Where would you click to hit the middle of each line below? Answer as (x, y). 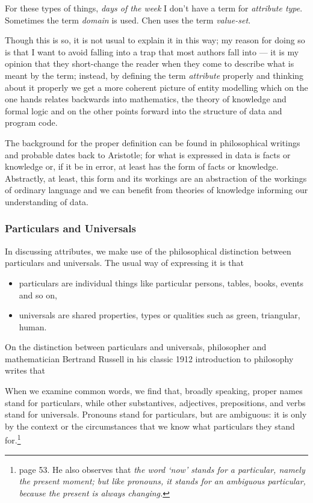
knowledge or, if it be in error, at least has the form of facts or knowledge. (142, 166)
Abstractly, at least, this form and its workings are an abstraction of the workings (156, 178)
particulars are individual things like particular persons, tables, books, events (161, 282)
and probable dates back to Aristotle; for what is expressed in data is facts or (148, 154)
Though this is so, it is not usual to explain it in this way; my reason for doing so (155, 40)
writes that (25, 370)
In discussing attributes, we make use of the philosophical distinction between (148, 251)
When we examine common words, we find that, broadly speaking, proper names (154, 391)
